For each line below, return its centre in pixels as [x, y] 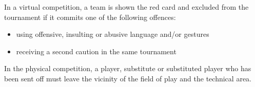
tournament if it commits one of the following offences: [90, 17]
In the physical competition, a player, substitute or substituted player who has [128, 68]
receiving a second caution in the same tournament [96, 51]
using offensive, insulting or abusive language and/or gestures [113, 34]
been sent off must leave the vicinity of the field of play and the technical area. [128, 78]
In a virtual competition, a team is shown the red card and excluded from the [126, 7]
